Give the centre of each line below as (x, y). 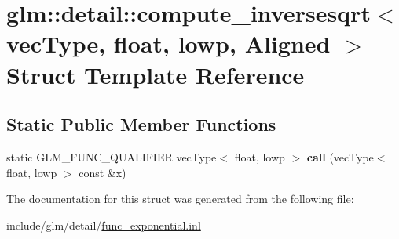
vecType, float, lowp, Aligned (168, 43)
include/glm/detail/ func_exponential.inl (104, 225)
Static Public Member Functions (141, 124)
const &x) (102, 172)
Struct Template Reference (156, 74)
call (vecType (340, 156)
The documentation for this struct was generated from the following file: (180, 199)
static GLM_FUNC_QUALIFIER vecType (112, 156)
